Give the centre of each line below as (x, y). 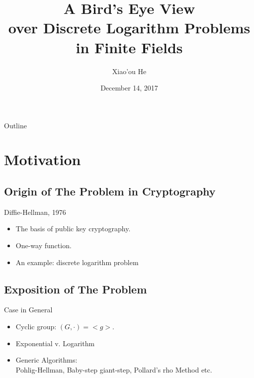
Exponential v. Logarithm (55, 343)
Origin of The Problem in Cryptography (110, 191)
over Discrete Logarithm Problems (129, 28)
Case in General (28, 310)
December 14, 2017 (129, 88)
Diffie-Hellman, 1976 (35, 212)
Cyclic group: (36, 327)
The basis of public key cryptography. (73, 229)
